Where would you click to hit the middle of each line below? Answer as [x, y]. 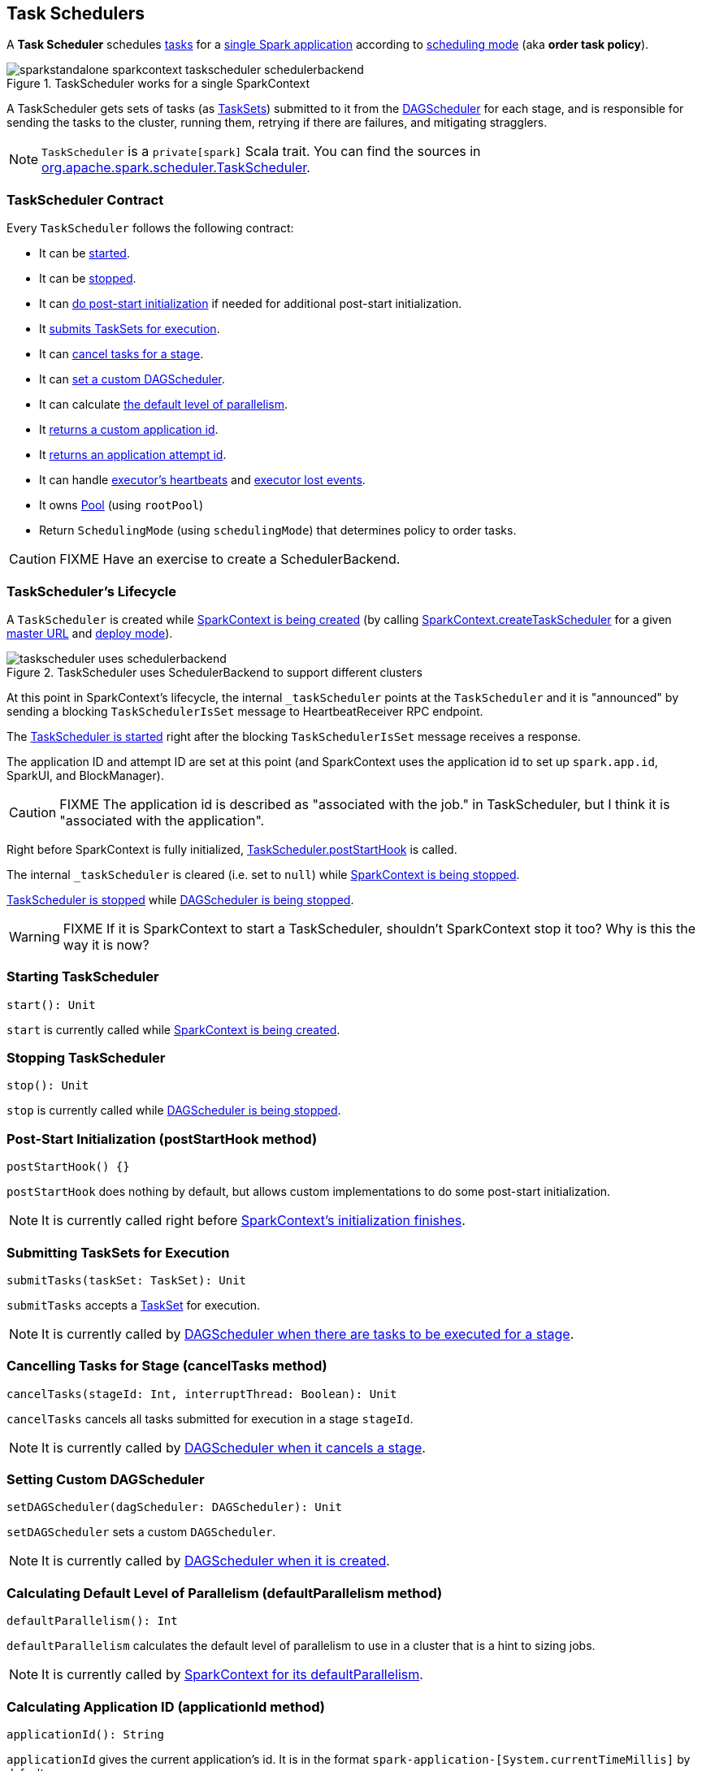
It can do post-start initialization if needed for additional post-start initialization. [251, 304]
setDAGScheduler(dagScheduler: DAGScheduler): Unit [175, 1507]
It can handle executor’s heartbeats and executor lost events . [202, 480]
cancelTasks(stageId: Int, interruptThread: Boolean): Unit [202, 1394]
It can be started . [84, 253]
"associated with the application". [162, 820]
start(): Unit [51, 1005]
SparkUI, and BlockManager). [85, 775]
